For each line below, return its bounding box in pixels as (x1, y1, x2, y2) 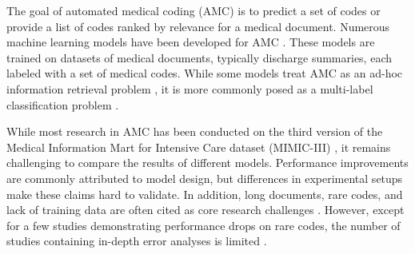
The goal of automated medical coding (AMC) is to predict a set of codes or (6, 2, 381, 18)
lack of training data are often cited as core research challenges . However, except (6, 201, 405, 218)
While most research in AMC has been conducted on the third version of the (6, 123, 383, 140)
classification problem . (6, 96, 119, 113)
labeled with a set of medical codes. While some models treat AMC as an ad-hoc (6, 65, 403, 81)
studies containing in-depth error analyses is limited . (6, 232, 267, 249)
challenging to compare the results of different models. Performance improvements (6, 154, 409, 171)
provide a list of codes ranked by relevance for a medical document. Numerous (6, 18, 390, 34)
